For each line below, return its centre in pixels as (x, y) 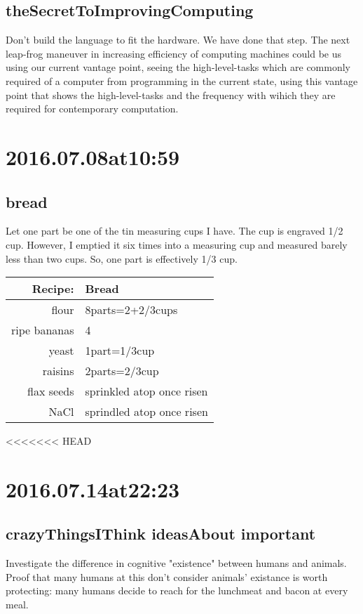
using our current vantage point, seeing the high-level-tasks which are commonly (178, 67)
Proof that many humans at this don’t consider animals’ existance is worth (167, 576)
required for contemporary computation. (92, 109)
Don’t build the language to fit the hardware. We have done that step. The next (178, 40)
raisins (58, 371)
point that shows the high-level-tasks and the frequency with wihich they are (171, 94)
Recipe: (53, 289)
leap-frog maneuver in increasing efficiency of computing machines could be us (174, 53)
